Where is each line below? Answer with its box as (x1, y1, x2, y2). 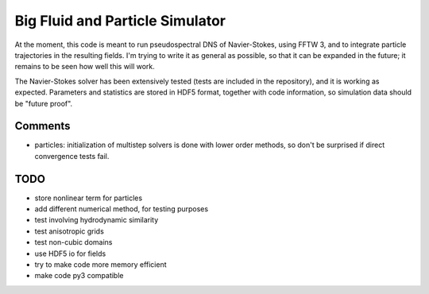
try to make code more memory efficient (34, 260, 167, 269)
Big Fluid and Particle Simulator (14, 12, 226, 29)
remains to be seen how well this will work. (14, 62, 155, 72)
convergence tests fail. (34, 151, 110, 161)
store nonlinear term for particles (34, 193, 143, 203)
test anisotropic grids (34, 226, 105, 236)
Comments (14, 119, 71, 133)
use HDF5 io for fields (34, 249, 106, 258)
